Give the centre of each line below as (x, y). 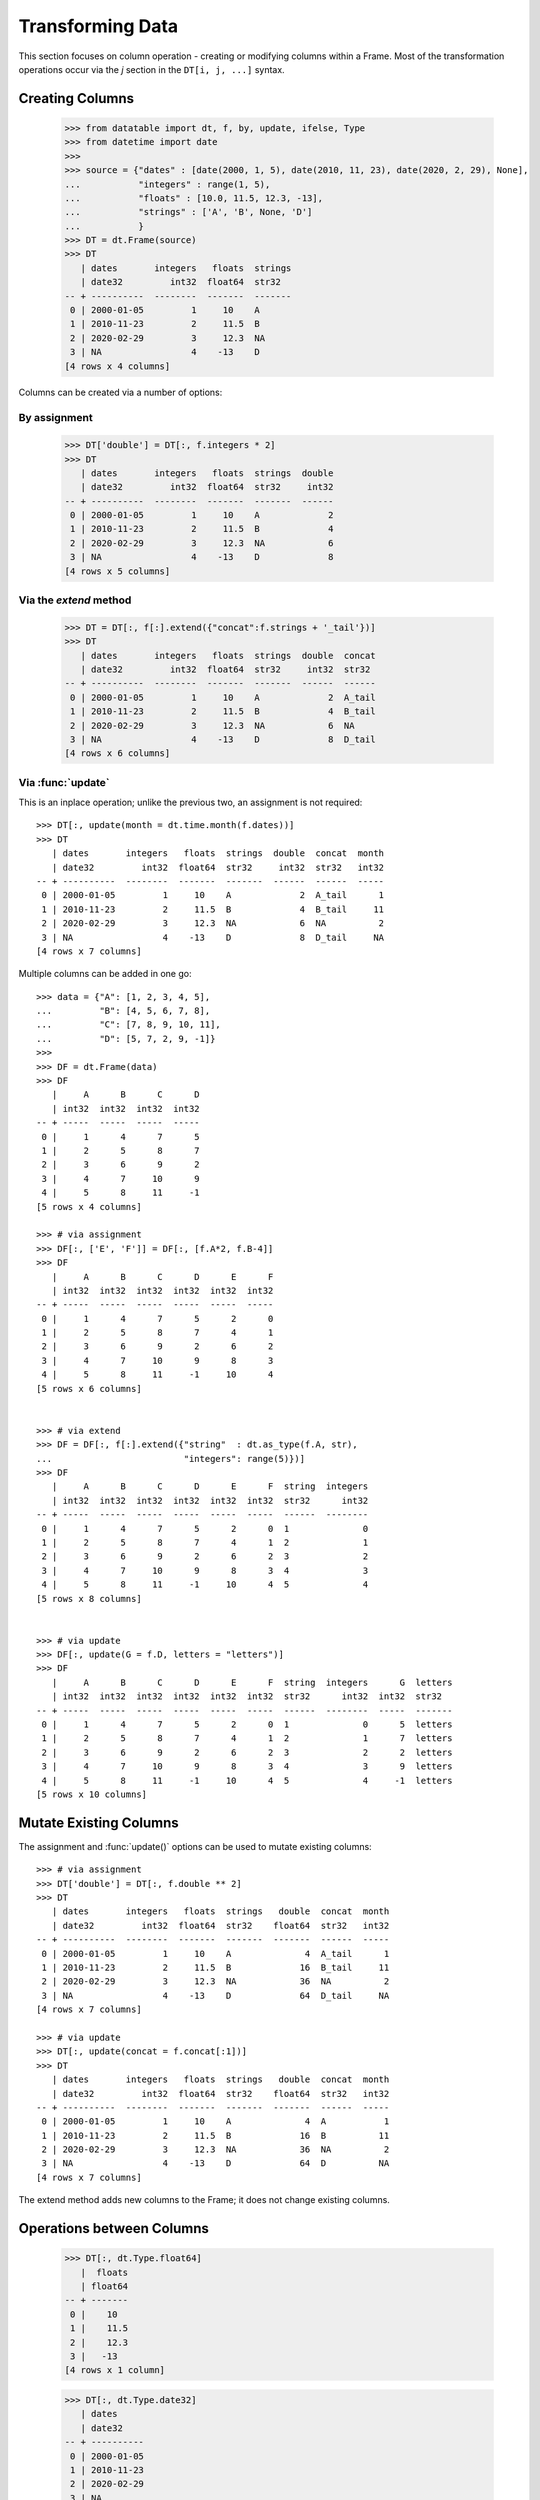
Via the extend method (75, 600)
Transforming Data (98, 26)
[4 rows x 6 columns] (117, 753)
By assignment (56, 418)
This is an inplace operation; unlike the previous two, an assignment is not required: (190, 802)
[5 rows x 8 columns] (89, 1598)
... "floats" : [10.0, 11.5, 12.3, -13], (194, 198)
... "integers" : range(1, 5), (167, 184)
